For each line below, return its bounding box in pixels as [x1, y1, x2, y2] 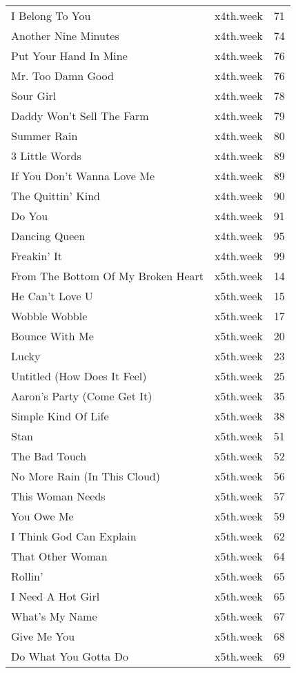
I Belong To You [11, 8, 91, 23]
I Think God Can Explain [11, 528, 137, 544]
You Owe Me [11, 508, 74, 524]
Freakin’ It [11, 248, 63, 264]
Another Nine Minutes [11, 28, 119, 43]
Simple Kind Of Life [11, 408, 109, 424]
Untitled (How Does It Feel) [11, 368, 147, 384]
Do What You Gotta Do [11, 648, 128, 664]
